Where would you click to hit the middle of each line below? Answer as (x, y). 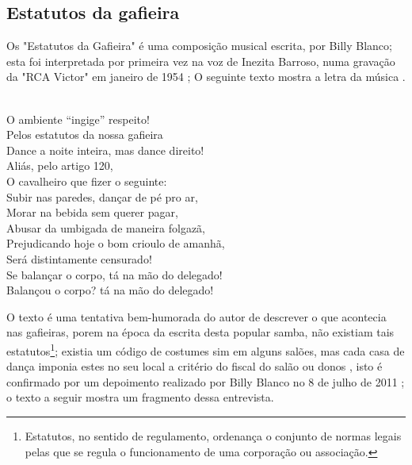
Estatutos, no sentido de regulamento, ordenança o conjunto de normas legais (213, 435)
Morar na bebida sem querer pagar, (92, 212)
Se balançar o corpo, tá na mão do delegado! (114, 274)
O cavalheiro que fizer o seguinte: (87, 181)
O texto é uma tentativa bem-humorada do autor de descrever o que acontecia (196, 316)
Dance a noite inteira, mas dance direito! (105, 150)
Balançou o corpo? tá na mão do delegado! (110, 290)
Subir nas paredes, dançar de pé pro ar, (102, 196)
